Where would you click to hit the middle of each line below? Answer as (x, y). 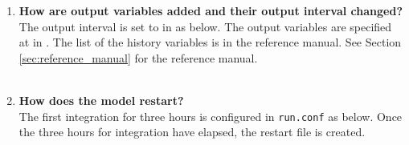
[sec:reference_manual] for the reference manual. (138, 57)
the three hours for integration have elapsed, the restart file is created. (192, 132)
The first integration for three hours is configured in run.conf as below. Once (211, 116)
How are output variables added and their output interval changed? (211, 10)
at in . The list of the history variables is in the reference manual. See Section (210, 42)
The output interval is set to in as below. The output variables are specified (205, 26)
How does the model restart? (101, 100)
